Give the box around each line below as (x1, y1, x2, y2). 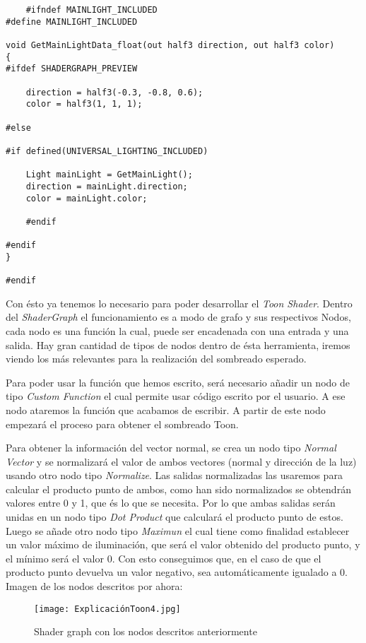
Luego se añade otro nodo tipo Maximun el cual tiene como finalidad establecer (6, 523, 350, 538)
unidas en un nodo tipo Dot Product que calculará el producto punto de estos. (6, 509, 343, 524)
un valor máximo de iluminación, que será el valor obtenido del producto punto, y (6, 537, 360, 552)
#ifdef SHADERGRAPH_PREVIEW (6, 64, 138, 74)
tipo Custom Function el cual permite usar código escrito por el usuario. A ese (6, 389, 346, 403)
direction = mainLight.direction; (25, 181, 188, 191)
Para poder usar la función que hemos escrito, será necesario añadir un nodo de (6, 374, 350, 389)
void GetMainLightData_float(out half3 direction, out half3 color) (6, 40, 335, 50)
